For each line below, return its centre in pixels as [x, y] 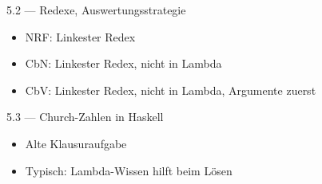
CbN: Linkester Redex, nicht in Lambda [123, 63]
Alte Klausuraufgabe [76, 143]
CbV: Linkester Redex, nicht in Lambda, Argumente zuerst [171, 90]
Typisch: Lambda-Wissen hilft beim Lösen [129, 170]
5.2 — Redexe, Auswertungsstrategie [96, 10]
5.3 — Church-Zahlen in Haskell [85, 117]
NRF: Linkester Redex [80, 36]
